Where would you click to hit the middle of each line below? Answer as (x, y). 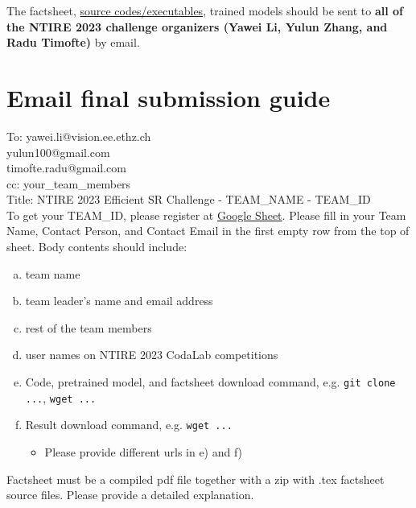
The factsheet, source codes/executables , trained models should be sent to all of (205, 10)
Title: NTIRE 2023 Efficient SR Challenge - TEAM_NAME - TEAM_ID (189, 199)
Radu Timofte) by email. (73, 42)
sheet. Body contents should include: (97, 247)
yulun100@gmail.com (58, 152)
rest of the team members (89, 327)
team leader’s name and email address (119, 301)
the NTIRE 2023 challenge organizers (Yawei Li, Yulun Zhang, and (197, 26)
